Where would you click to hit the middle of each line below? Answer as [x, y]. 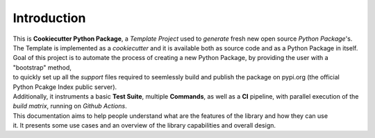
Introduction [49, 18]
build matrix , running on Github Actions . [70, 106]
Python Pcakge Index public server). [65, 87]
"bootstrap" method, [42, 67]
